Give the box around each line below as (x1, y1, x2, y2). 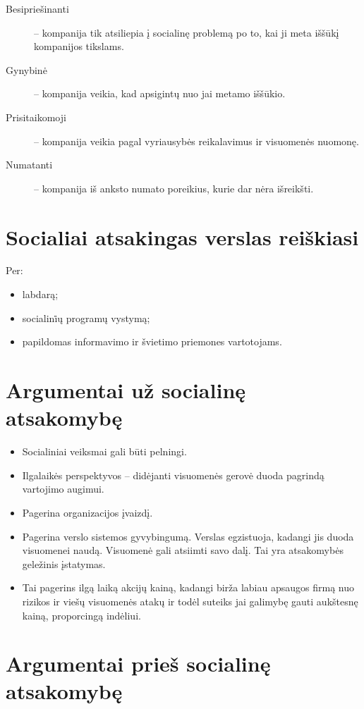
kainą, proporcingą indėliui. (22, 608, 141, 622)
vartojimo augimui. (22, 481, 104, 496)
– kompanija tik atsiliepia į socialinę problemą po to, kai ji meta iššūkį (34, 25, 339, 39)
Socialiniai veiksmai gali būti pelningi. (22, 444, 187, 459)
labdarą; (22, 287, 59, 302)
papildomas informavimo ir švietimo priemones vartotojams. (22, 334, 282, 349)
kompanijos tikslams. (34, 39, 124, 54)
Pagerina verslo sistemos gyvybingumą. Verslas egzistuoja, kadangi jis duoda (22, 529, 354, 543)
